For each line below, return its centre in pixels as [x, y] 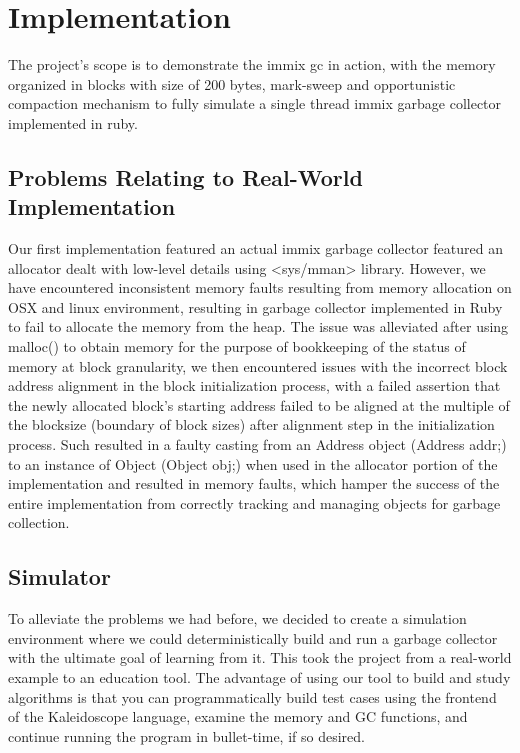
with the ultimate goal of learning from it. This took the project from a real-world [260, 657]
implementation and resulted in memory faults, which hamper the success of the [254, 483]
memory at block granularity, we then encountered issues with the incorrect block [258, 365]
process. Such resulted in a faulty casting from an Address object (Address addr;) [257, 444]
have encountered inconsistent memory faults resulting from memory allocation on [260, 287]
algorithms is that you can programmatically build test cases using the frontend [252, 696]
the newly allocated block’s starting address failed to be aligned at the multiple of [259, 404]
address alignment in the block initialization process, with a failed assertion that [254, 385]
